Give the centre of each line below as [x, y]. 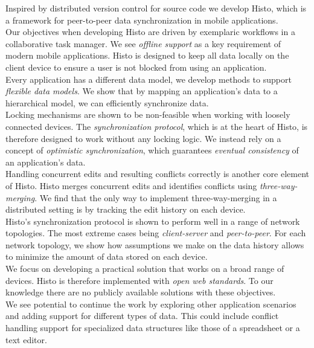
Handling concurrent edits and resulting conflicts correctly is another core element [158, 174]
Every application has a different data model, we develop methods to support [149, 79]
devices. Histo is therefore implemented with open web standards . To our [139, 280]
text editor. [26, 339]
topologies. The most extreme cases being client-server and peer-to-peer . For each [156, 233]
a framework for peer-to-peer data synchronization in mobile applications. [142, 20]
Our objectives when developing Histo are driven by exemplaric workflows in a [150, 32]
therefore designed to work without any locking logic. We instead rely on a [143, 138]
